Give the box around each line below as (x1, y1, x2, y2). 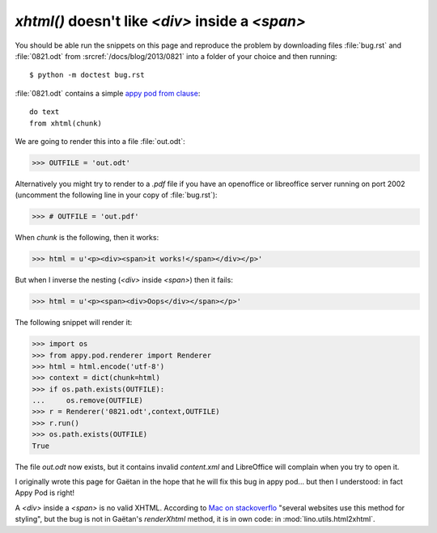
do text (29, 108, 60, 116)
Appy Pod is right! (15, 488, 75, 497)
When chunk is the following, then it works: (15, 233, 159, 243)
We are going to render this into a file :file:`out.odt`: (15, 136, 185, 146)
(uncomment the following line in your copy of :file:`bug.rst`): (15, 190, 218, 200)
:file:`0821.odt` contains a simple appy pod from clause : (15, 88, 201, 98)
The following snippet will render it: (15, 318, 133, 328)
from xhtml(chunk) (29, 118, 103, 128)
